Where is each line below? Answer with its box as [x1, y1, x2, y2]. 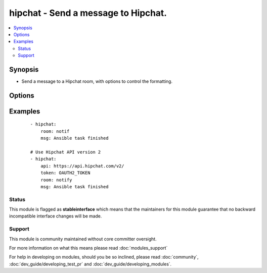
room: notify [40, 177, 72, 183]
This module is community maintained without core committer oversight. [9, 236, 157, 242]
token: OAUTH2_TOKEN [40, 170, 90, 176]
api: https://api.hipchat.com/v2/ [40, 163, 125, 168]
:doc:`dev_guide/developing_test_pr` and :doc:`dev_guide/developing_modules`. [9, 261, 172, 267]
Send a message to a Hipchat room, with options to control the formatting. [21, 78, 173, 84]
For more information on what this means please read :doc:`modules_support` [9, 245, 168, 251]
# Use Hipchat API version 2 [30, 149, 101, 155]
